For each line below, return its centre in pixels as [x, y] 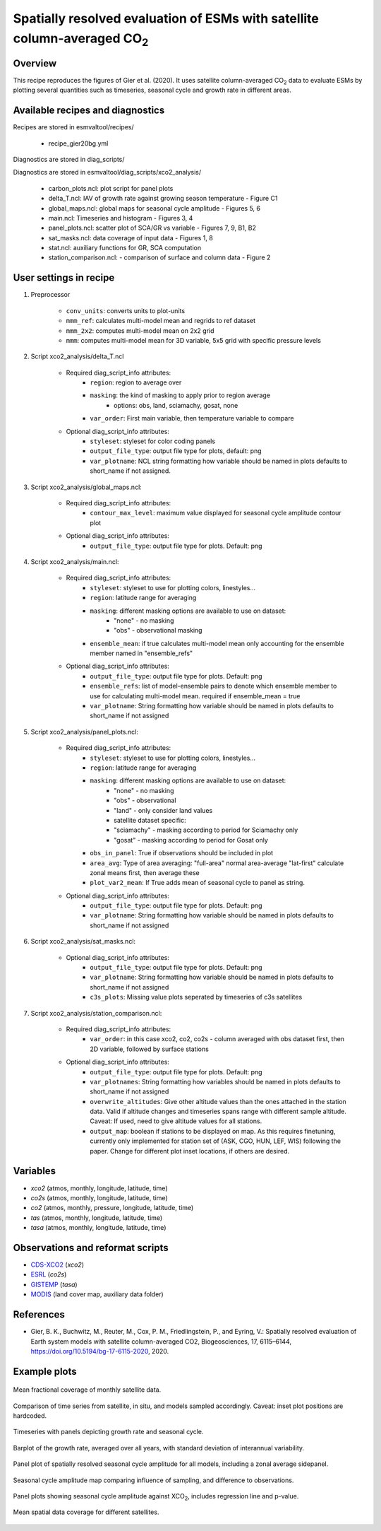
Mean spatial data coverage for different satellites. [86, 1512]
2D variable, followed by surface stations [150, 1049]
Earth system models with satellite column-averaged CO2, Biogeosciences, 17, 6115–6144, [161, 1341]
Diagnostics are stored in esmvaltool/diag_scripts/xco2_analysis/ [107, 172]
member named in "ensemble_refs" [141, 653]
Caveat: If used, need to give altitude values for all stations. [176, 1121]
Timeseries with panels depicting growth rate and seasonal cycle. [108, 1432]
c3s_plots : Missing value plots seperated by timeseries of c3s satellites [196, 997]
